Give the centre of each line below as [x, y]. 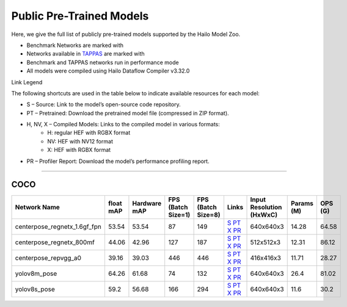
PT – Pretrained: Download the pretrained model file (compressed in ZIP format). [128, 113]
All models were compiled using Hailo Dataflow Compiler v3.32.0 [108, 71]
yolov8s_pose [35, 289]
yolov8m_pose [36, 273]
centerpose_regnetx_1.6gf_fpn [58, 226]
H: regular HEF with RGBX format [89, 133]
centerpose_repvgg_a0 [48, 258]
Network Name [38, 207]
